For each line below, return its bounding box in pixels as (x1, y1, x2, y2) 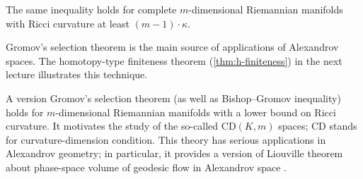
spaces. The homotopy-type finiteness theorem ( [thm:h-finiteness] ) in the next (6, 53, 342, 68)
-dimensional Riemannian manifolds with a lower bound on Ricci (55, 104, 336, 119)
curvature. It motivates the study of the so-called (6, 118, 219, 133)
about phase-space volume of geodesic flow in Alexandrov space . (6, 159, 287, 174)
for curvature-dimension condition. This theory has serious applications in (6, 132, 326, 147)
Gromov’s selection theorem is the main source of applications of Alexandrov (6, 39, 339, 54)
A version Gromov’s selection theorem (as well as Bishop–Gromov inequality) (6, 90, 341, 105)
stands (329, 118, 357, 133)
